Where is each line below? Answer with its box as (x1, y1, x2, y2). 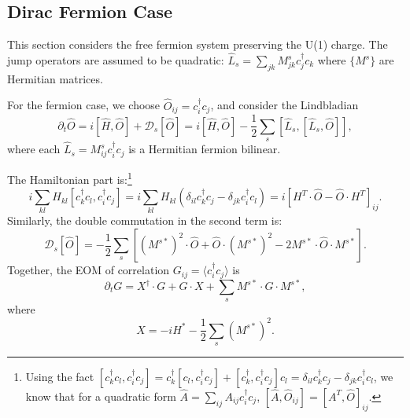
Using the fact (25, 368, 94, 384)
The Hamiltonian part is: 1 (7, 168, 132, 187)
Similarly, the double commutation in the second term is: (7, 212, 283, 229)
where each (7, 141, 61, 157)
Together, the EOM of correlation (7, 262, 170, 278)
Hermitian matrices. (7, 70, 103, 86)
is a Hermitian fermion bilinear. (128, 141, 281, 157)
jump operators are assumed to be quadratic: (7, 52, 224, 68)
